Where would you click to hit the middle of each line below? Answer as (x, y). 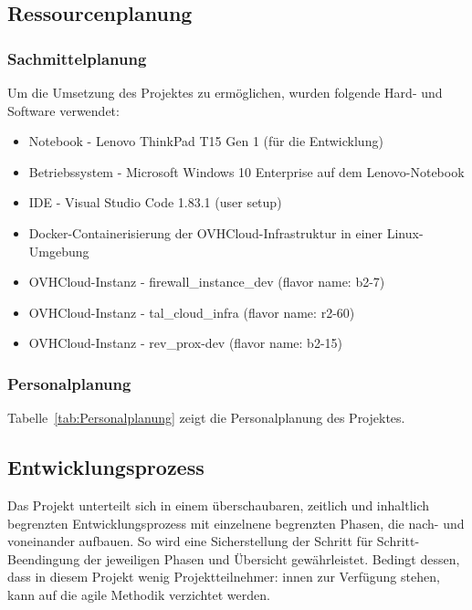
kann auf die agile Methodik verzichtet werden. (139, 594)
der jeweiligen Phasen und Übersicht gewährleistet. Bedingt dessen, (272, 558)
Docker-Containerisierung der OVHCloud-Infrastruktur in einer (206, 232)
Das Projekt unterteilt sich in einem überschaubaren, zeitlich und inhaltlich (219, 505)
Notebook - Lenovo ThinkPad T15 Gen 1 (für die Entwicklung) (206, 141)
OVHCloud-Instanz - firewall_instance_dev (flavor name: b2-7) (207, 282)
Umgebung (59, 251)
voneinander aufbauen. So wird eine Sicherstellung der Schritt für (190, 541)
